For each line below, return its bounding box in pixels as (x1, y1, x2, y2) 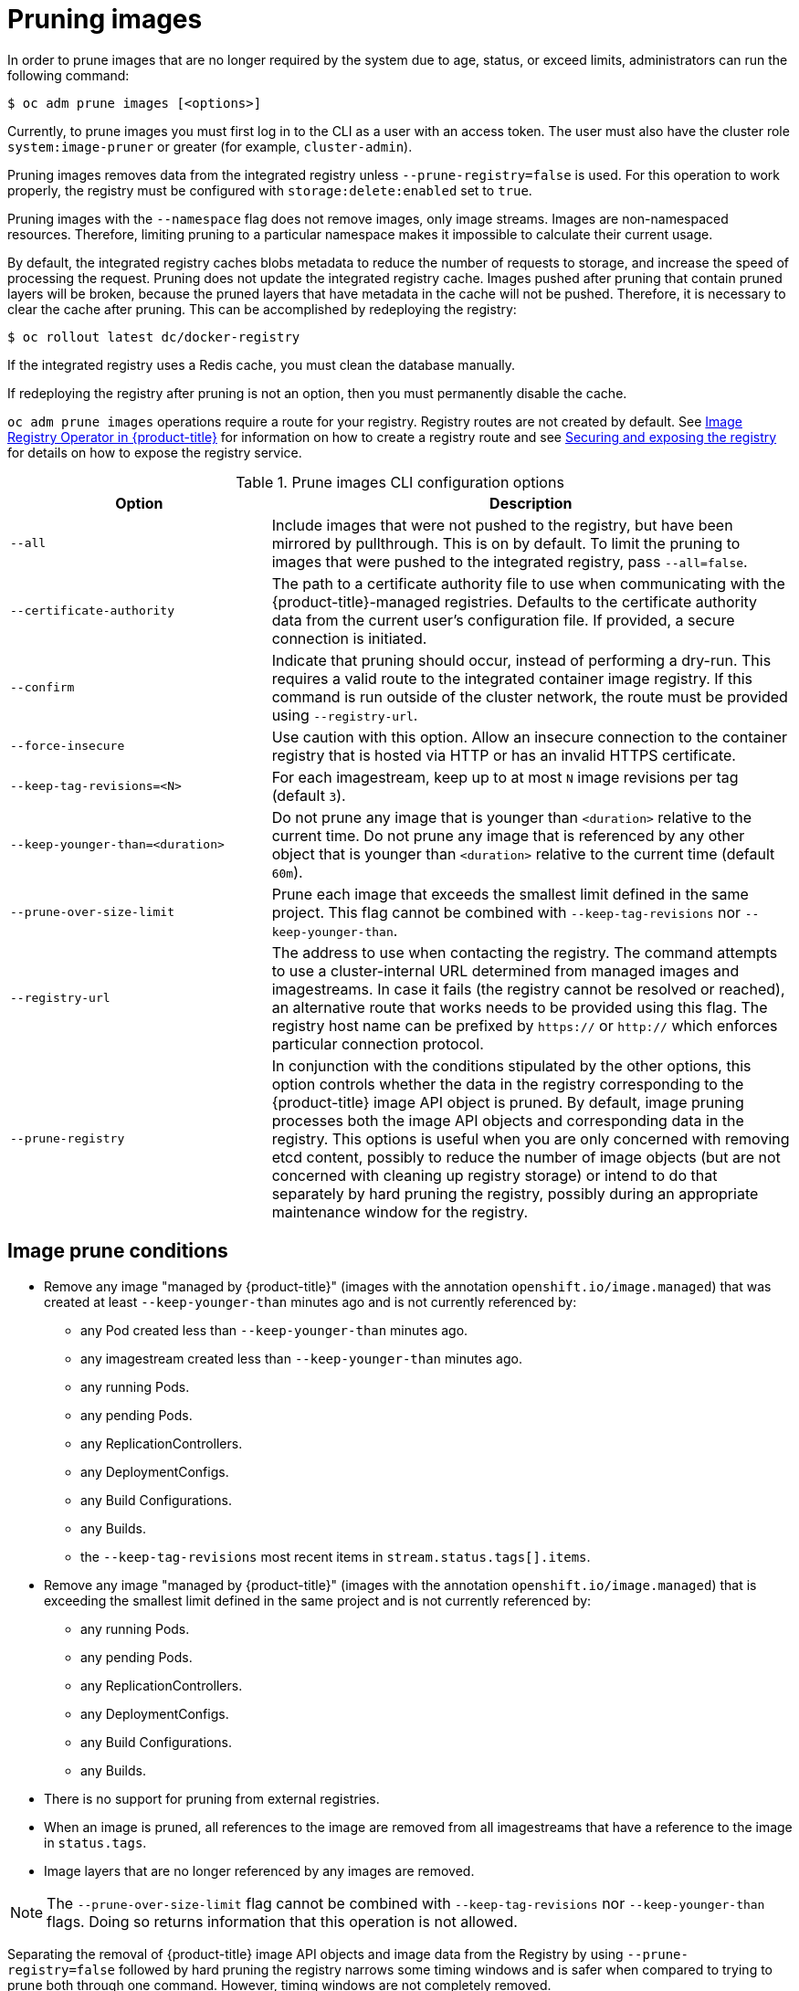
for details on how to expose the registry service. (7, 444, 302, 460)
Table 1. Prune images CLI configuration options (236, 472, 564, 491)
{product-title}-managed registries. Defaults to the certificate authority (271, 592, 758, 611)
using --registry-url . (271, 705, 418, 724)
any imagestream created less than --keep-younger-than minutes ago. (80, 1350, 522, 1366)
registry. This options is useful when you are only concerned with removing (271, 1129, 790, 1148)
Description (489, 493, 573, 512)
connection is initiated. (271, 628, 427, 648)
